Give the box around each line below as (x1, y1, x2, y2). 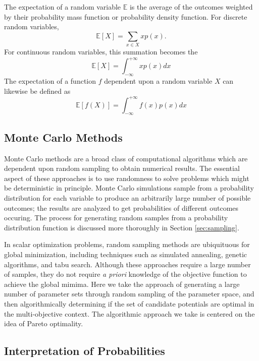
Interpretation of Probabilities (4, 343, 165, 358)
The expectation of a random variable (4, 2, 121, 12)
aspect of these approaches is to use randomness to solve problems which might (4, 172, 249, 183)
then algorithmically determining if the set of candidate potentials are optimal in (4, 298, 254, 309)
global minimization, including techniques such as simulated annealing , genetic (4, 249, 247, 260)
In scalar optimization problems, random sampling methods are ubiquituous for (4, 239, 250, 250)
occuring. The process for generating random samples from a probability (4, 212, 228, 223)
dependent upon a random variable (104, 76, 213, 86)
